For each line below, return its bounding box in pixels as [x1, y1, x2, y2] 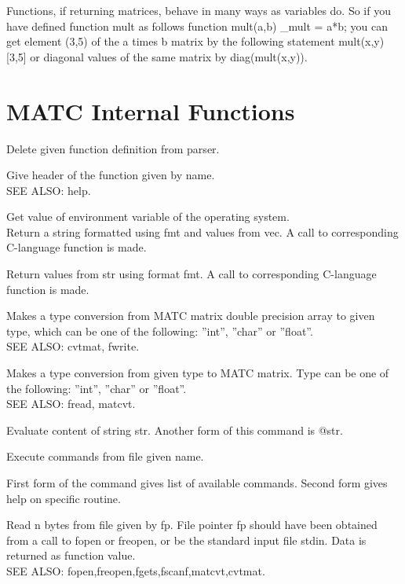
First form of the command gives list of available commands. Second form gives [6, 475, 388, 490]
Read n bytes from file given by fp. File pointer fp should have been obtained [6, 516, 378, 533]
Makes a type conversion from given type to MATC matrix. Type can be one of [6, 365, 389, 381]
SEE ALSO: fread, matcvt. [6, 395, 136, 412]
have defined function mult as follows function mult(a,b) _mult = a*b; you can [6, 17, 388, 34]
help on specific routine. [6, 490, 121, 506]
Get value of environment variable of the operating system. [6, 208, 290, 225]
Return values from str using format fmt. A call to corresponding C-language [6, 266, 377, 282]
